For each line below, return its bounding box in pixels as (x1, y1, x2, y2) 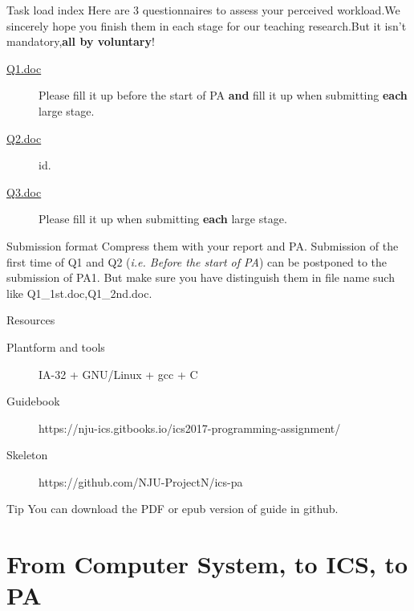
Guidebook (6, 393, 60, 409)
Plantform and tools (6, 338, 105, 355)
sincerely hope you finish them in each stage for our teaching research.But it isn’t (6, 17, 407, 34)
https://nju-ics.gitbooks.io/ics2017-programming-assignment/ (39, 419, 341, 436)
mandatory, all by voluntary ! (6, 33, 155, 50)
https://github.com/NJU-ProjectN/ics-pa (39, 473, 243, 490)
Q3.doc (6, 183, 42, 200)
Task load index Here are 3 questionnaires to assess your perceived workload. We (6, 2, 400, 18)
